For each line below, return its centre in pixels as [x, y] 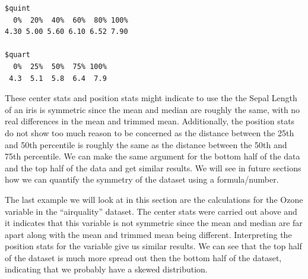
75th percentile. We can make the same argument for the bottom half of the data [153, 156]
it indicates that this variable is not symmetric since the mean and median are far [154, 223]
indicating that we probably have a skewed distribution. [106, 269]
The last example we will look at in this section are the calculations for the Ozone [154, 199]
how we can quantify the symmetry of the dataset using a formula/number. [142, 179]
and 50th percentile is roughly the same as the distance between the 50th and [146, 144]
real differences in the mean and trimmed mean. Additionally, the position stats [150, 121]
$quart [18, 55]
